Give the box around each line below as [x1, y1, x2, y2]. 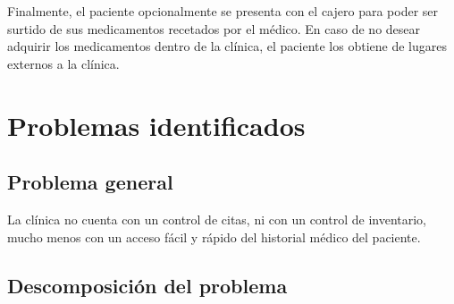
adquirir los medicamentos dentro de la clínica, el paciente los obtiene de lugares [7, 37, 447, 55]
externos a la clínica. [7, 54, 120, 72]
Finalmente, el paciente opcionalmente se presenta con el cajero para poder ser [7, 2, 439, 20]
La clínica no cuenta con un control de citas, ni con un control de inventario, [7, 209, 426, 228]
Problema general [7, 168, 173, 196]
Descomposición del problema [7, 271, 288, 299]
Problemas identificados [7, 106, 306, 143]
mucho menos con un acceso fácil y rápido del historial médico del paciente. [7, 227, 421, 246]
